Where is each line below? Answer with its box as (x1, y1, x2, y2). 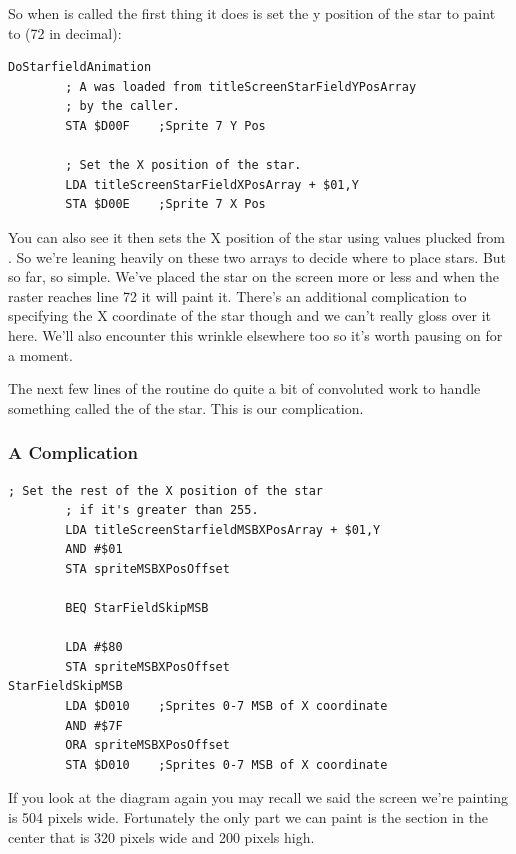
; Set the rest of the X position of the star (8, 483, 323, 498)
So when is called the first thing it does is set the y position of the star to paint (8, 3, 496, 23)
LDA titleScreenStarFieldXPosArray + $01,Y (65, 177, 359, 192)
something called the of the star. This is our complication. (8, 397, 364, 418)
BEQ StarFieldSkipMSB (65, 601, 209, 616)
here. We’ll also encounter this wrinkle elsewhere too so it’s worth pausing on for (8, 324, 503, 345)
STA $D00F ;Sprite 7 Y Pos (65, 118, 266, 133)
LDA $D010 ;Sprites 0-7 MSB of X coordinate (65, 699, 388, 714)
